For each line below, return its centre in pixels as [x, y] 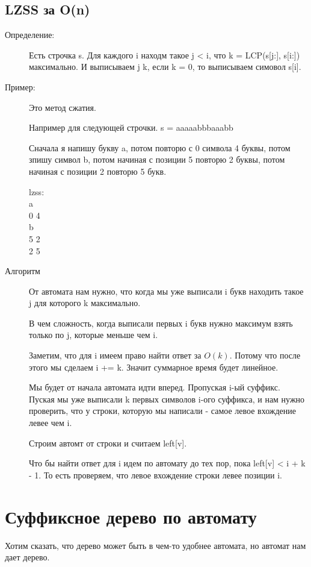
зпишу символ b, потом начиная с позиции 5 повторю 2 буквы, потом [157, 159]
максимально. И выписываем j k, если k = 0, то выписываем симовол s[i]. [165, 67]
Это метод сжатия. [63, 107]
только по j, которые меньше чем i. [94, 335]
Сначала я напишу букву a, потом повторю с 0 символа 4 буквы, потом [160, 147]
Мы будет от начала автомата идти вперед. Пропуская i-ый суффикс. [155, 387]
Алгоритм [23, 271]
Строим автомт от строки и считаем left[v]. [108, 443]
